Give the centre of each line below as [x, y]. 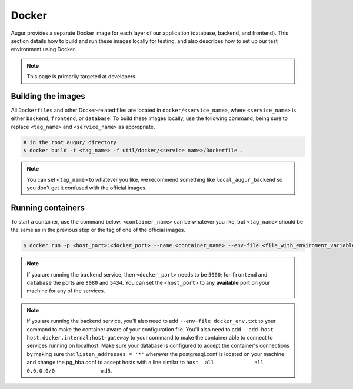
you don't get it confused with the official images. [87, 188]
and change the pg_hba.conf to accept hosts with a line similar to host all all [145, 363]
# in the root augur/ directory [70, 142]
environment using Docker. [44, 49]
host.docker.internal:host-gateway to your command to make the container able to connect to [150, 337]
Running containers [48, 207]
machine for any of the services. [66, 291]
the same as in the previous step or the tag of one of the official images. [98, 230]
